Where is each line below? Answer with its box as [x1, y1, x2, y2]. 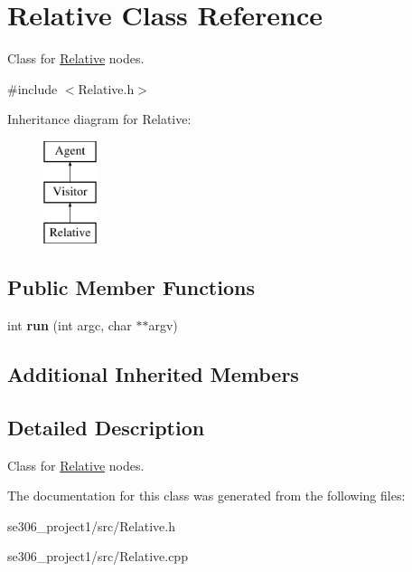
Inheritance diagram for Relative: [7, 110, 192, 129]
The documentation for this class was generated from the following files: [7, 486, 406, 505]
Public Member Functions [7, 273, 255, 301]
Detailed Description [7, 413, 205, 441]
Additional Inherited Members [7, 360, 299, 388]
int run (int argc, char [7, 316, 132, 335]
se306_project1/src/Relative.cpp [7, 547, 188, 566]
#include [7, 79, 58, 98]
